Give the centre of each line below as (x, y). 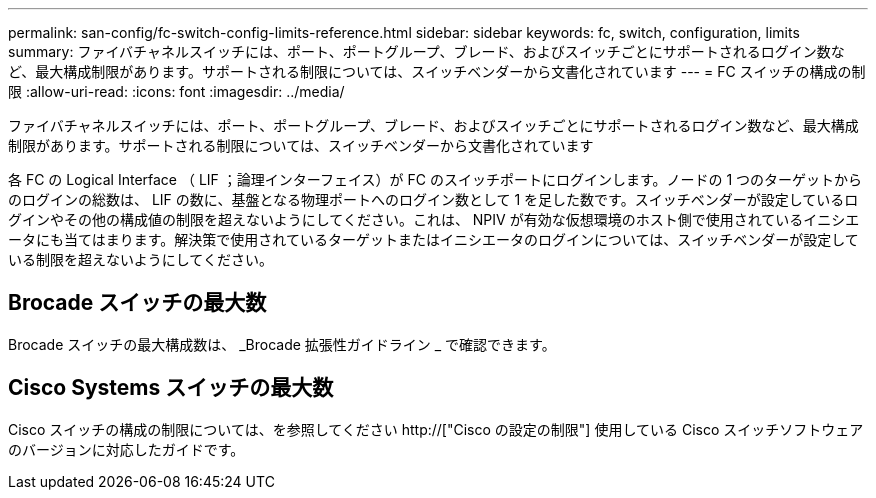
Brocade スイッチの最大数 (137, 303)
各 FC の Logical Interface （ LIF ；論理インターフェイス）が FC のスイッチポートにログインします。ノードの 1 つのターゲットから (435, 179)
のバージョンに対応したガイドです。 (126, 449)
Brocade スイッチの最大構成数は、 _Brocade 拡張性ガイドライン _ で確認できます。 (282, 344)
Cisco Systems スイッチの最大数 (171, 388)
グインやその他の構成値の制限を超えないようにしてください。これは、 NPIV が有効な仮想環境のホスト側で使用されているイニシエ (434, 219)
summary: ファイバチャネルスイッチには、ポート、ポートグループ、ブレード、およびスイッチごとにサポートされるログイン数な (426, 51)
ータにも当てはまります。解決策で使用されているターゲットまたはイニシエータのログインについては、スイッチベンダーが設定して (433, 239)
